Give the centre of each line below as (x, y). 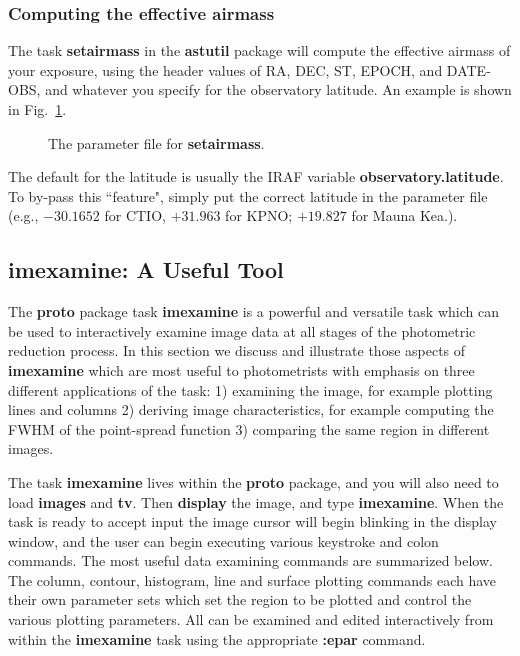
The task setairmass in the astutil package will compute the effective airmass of (259, 50)
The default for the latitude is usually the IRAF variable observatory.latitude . (256, 176)
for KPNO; (259, 215)
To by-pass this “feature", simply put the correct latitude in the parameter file (248, 195)
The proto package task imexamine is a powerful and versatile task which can (253, 311)
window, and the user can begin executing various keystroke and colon (223, 540)
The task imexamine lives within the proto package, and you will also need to (253, 481)
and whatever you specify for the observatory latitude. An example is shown (278, 89)
